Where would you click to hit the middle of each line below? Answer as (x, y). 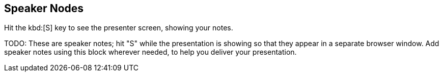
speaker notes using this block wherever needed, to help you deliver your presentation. (150, 52)
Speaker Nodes (44, 8)
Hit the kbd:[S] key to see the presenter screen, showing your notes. (119, 28)
